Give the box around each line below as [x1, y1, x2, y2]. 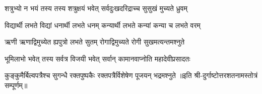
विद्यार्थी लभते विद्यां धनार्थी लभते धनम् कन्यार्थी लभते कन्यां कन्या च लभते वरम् [5, 19, 201, 30]
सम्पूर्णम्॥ [5, 79, 28, 90]
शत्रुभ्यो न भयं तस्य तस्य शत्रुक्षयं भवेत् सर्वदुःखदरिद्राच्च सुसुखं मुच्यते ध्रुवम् [5, 3, 187, 13]
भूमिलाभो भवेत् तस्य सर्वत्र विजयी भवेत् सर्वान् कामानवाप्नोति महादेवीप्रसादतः [5, 53, 190, 63]
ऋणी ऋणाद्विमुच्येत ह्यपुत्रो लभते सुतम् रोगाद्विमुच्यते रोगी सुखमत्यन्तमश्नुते [5, 36, 185, 47]
